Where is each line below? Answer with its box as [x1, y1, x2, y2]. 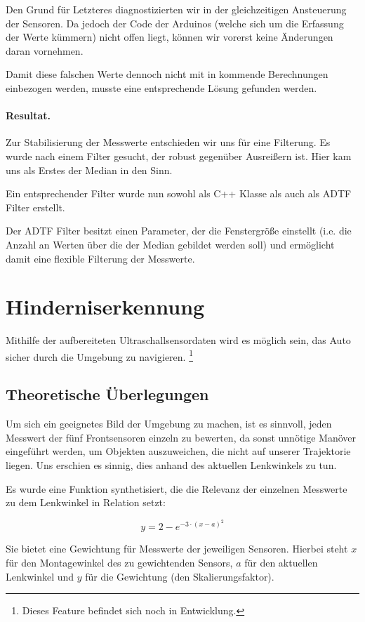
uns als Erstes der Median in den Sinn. [6, 162, 173, 177]
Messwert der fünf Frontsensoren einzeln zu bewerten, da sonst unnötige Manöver [6, 430, 357, 444]
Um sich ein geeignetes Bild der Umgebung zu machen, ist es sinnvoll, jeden [6, 416, 332, 431]
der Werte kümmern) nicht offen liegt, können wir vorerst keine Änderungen [6, 29, 333, 44]
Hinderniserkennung [6, 292, 205, 321]
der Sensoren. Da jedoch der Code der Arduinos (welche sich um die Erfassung [6, 15, 344, 30]
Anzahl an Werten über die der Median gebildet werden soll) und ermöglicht [6, 237, 335, 251]
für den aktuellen [244, 555, 318, 570]
